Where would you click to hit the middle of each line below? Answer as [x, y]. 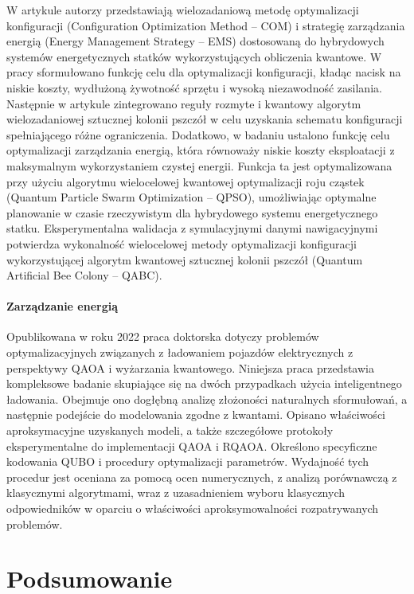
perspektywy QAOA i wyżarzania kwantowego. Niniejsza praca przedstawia [190, 367]
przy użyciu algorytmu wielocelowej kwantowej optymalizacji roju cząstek [186, 181]
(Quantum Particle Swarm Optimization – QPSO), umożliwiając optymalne [191, 197]
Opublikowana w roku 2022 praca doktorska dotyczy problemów [163, 336]
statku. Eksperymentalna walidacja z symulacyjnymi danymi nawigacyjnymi [192, 228]
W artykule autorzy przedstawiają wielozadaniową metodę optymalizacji [183, 10]
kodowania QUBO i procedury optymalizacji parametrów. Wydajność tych [188, 461]
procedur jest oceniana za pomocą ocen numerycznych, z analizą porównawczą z [202, 477]
